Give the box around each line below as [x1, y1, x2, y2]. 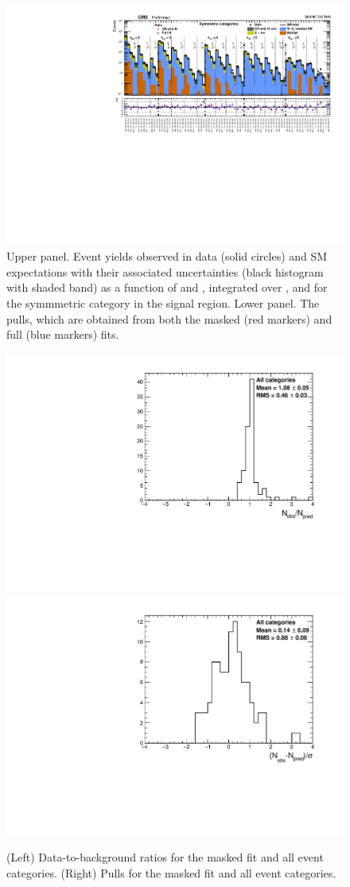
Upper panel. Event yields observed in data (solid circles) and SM [6, 248, 328, 265]
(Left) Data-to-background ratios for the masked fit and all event [6, 849, 324, 865]
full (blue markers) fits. [6, 326, 119, 343]
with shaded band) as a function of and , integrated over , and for [6, 279, 328, 296]
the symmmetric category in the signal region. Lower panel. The [6, 295, 320, 312]
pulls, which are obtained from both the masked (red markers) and [6, 310, 332, 327]
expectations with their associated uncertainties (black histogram [6, 263, 324, 280]
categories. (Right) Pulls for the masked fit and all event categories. [6, 864, 336, 881]
